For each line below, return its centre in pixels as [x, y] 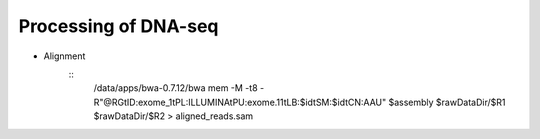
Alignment [64, 56]
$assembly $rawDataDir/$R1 [447, 102]
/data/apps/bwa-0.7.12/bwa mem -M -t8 [176, 88]
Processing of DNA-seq [118, 26]
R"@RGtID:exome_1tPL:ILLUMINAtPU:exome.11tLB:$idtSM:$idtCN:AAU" [240, 102]
